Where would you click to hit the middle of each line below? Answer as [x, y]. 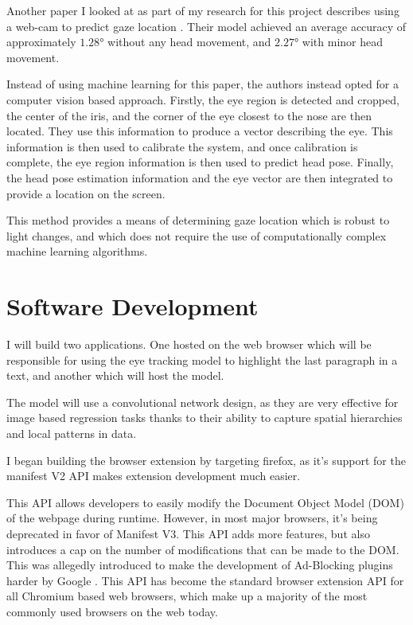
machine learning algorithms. [77, 251]
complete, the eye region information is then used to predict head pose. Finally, [200, 162]
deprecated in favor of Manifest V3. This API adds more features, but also [188, 533]
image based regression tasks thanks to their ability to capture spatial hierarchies [205, 418]
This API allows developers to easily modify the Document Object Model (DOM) [205, 502]
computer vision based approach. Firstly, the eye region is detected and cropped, [203, 99]
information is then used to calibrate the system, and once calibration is [182, 146]
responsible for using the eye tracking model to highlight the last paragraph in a [202, 359]
